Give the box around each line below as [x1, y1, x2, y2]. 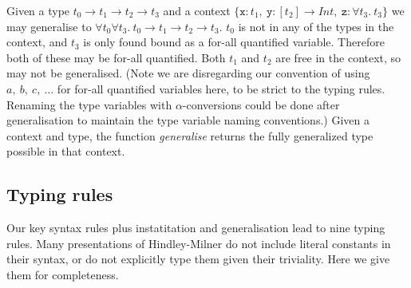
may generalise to [6, 18, 92, 34]
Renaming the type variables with [6, 96, 172, 112]
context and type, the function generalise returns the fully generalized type [6, 127, 373, 144]
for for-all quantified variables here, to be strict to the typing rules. [57, 80, 385, 97]
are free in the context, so [275, 49, 401, 65]
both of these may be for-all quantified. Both [6, 49, 226, 65]
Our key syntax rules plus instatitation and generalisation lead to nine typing [6, 219, 385, 236]
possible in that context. [6, 143, 125, 160]
